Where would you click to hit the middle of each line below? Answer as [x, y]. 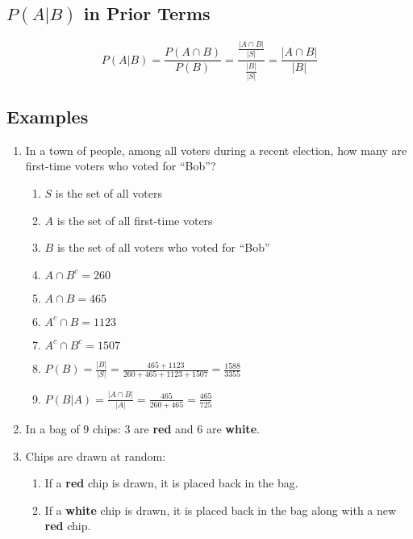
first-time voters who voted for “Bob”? [121, 166]
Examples [48, 117]
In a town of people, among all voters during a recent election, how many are [216, 150]
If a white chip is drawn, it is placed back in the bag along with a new [221, 510]
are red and [164, 429]
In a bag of [52, 429]
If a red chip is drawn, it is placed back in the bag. [171, 483]
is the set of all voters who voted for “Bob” [163, 247]
